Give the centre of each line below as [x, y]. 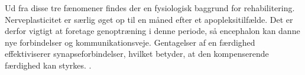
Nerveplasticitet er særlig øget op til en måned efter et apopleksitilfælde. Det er [149, 19]
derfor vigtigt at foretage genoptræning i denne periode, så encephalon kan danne [152, 31]
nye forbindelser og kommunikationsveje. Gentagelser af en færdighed [130, 42]
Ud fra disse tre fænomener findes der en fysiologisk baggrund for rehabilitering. [150, 8]
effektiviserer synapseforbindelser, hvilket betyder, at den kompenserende [137, 54]
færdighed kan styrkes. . [48, 65]
